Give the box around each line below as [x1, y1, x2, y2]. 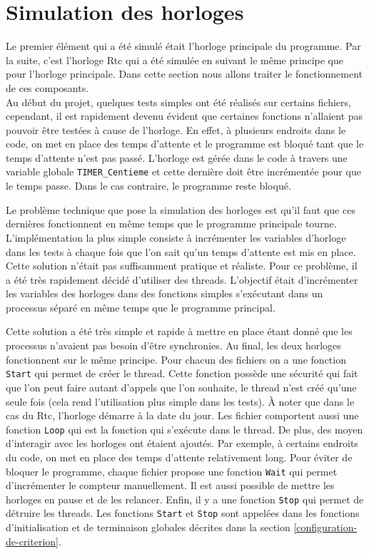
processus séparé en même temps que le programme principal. [6, 299, 276, 314]
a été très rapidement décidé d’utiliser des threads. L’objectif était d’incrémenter [6, 272, 358, 287]
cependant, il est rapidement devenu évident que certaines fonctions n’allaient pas [6, 108, 363, 123]
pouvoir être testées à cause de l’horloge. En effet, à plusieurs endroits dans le [6, 122, 346, 137]
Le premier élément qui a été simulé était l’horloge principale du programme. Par [6, 39, 361, 53]
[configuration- [293, 520, 358, 535]
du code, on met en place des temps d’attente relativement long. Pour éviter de [6, 449, 353, 464]
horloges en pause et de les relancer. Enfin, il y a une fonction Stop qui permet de [6, 491, 364, 506]
